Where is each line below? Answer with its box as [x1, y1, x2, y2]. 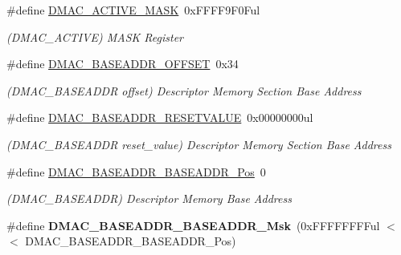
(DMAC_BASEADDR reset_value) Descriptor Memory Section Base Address [6, 136, 391, 152]
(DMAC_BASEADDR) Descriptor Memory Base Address [6, 190, 292, 207]
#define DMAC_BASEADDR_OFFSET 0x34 [6, 55, 239, 72]
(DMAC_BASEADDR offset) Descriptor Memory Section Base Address [6, 82, 362, 99]
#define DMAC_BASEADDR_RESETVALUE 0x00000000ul [6, 109, 313, 126]
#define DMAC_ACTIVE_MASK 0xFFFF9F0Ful [6, 2, 260, 18]
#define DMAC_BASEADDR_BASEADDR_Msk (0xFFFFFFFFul [6, 217, 380, 233]
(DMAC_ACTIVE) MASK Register [6, 28, 184, 45]
